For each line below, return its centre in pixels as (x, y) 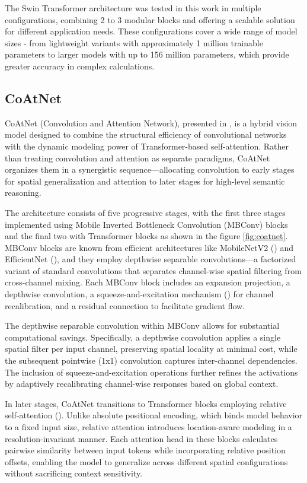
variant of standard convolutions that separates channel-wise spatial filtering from (153, 270)
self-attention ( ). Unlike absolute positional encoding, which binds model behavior (154, 415)
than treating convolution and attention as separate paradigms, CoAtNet (137, 158)
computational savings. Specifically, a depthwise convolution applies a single (143, 337)
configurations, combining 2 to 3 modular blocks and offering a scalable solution (150, 19)
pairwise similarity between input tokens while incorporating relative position (145, 450)
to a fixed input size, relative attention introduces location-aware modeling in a (148, 427)
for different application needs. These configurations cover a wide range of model (151, 31)
